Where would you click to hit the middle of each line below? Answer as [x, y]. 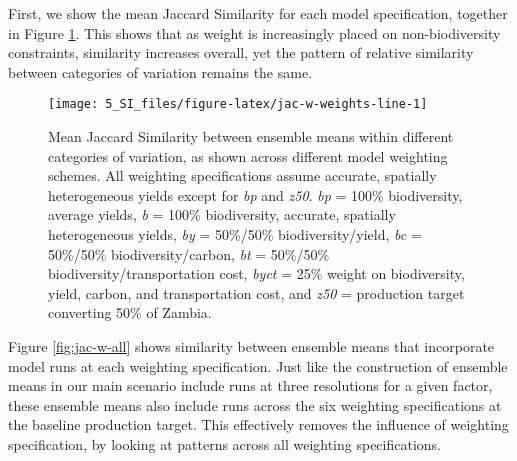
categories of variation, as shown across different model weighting [248, 155]
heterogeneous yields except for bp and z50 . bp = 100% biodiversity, [255, 194]
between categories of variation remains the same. [160, 71]
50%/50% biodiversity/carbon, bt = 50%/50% [189, 253]
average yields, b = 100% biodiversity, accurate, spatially [222, 214]
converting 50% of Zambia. [130, 312]
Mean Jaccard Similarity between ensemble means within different [251, 136]
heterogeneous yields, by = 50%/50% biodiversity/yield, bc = [235, 234]
